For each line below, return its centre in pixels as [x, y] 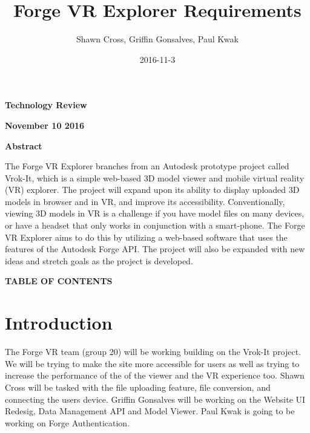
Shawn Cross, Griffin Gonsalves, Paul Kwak [157, 39]
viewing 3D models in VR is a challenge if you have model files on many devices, [155, 213]
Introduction [59, 323]
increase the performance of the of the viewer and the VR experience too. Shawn [155, 375]
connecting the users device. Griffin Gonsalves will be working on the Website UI [155, 399]
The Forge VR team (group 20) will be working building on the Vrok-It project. [153, 352]
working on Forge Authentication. [68, 422]
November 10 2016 [45, 125]
